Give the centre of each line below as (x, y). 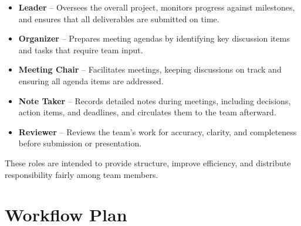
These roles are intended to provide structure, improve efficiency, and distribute (148, 162)
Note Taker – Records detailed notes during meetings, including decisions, (155, 100)
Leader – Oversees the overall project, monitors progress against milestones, (157, 7)
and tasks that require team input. (81, 49)
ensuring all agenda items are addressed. (91, 81)
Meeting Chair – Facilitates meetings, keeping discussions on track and (150, 69)
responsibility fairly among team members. (82, 174)
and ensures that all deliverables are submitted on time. (119, 18)
